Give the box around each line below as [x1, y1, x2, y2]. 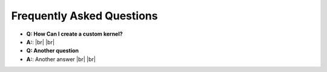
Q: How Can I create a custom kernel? [26, 30, 124, 38]
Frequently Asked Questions [11, 9, 158, 22]
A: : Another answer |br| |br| [26, 55, 96, 63]
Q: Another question [26, 47, 79, 54]
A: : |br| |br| [26, 38, 54, 45]
